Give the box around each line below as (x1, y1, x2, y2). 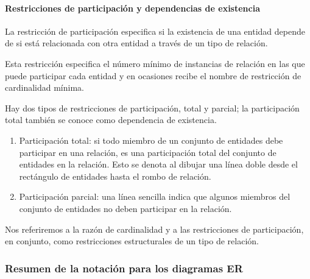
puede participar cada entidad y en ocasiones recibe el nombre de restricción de (5, 69, 301, 82)
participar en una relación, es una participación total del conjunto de (19, 146, 277, 158)
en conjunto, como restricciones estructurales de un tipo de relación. (5, 235, 259, 247)
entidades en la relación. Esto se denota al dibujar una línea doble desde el (19, 158, 298, 171)
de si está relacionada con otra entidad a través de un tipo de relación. (5, 37, 268, 49)
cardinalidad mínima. (5, 81, 84, 94)
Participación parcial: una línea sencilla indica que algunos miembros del (19, 190, 291, 203)
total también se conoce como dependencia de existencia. (5, 113, 217, 126)
